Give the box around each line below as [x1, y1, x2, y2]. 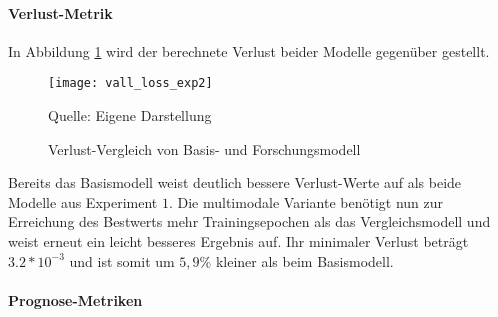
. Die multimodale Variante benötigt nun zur [168, 191, 444, 212]
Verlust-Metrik [8, 2, 113, 23]
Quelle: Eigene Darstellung [48, 105, 212, 126]
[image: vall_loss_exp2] [48, 76, 213, 91]
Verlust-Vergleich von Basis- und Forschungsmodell [48, 138, 361, 159]
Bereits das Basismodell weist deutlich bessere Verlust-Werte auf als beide [8, 172, 462, 193]
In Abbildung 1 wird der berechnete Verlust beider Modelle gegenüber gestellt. [8, 40, 490, 61]
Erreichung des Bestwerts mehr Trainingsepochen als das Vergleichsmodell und [8, 211, 491, 232]
